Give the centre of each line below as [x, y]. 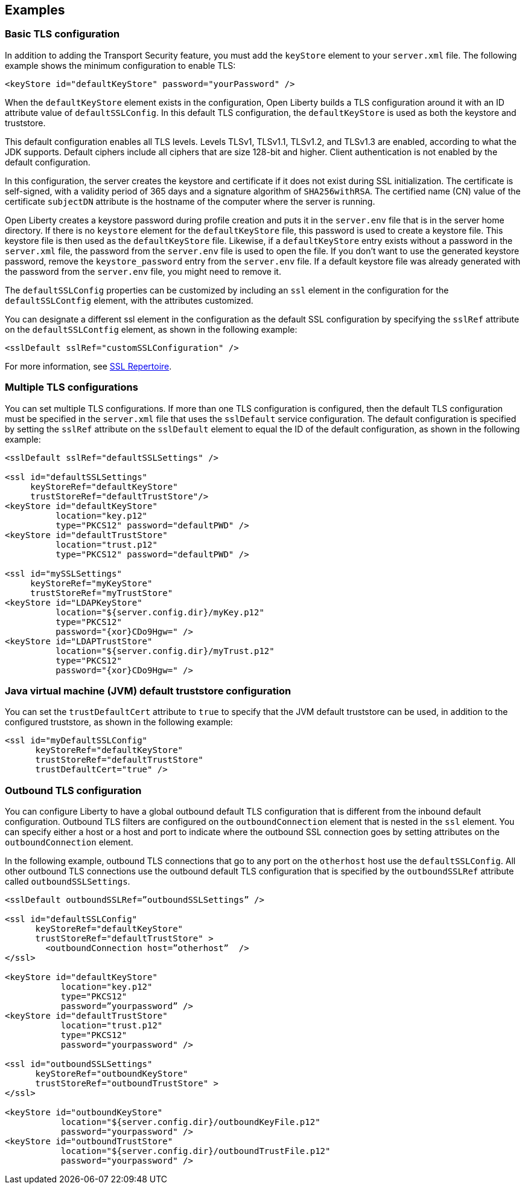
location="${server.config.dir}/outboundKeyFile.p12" [190, 1122]
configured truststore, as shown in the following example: [119, 722]
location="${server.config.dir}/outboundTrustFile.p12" [196, 1151]
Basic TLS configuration [62, 34]
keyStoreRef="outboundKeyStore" [112, 1074]
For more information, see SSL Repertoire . [88, 366]
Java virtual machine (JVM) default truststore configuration [148, 691]
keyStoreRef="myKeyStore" [91, 583]
